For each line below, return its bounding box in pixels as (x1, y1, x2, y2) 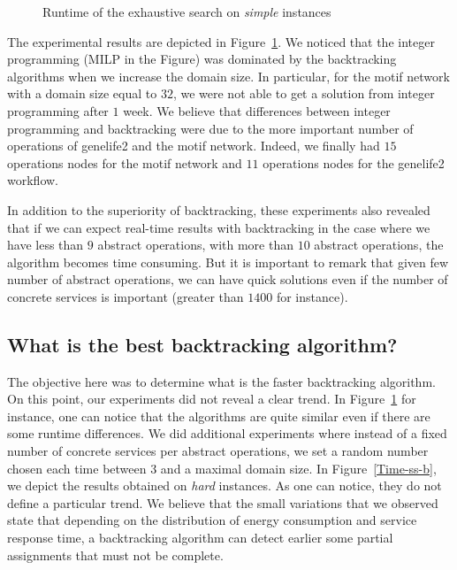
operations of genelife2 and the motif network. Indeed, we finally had (7, 136, 380, 155)
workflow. (7, 171, 58, 189)
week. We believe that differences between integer (123, 101, 391, 119)
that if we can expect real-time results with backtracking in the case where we (7, 218, 430, 236)
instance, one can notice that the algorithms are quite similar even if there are (7, 406, 430, 425)
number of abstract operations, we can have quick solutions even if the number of (7, 270, 448, 289)
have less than (7, 235, 84, 254)
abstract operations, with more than (97, 235, 293, 254)
